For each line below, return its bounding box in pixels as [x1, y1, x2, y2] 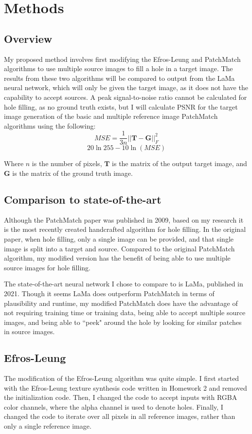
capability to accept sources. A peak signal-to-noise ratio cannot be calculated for [4, 92, 247, 102]
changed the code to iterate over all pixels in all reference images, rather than [4, 411, 235, 421]
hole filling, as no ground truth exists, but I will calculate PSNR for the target [4, 101, 238, 112]
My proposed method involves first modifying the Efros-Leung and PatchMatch [4, 54, 241, 64]
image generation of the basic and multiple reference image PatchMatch [4, 111, 218, 121]
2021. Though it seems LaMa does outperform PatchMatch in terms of [4, 288, 215, 298]
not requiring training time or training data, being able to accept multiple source [4, 307, 246, 318]
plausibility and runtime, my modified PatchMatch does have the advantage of [4, 298, 238, 308]
